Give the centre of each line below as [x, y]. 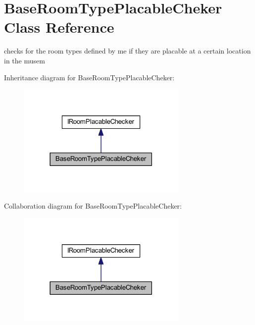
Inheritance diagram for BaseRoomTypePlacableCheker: [89, 77]
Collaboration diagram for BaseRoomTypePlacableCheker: [93, 206]
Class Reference [59, 27]
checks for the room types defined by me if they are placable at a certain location [127, 51]
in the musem [25, 60]
